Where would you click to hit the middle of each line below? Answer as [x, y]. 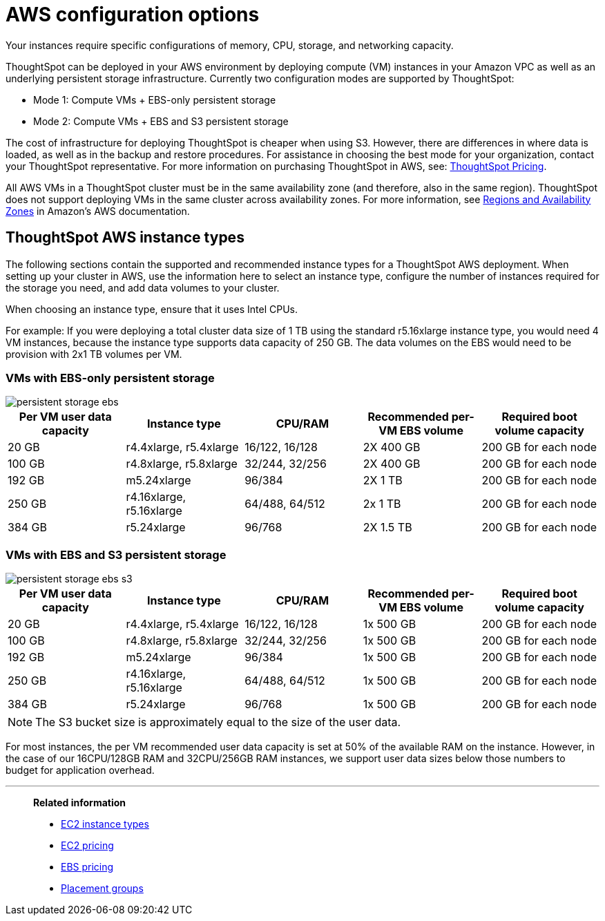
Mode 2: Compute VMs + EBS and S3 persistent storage [161, 121]
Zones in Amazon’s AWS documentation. [98, 211]
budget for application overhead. [80, 770]
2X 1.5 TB [387, 528]
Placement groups [102, 889]
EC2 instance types [105, 824]
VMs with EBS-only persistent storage [110, 378]
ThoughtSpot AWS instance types [125, 238]
